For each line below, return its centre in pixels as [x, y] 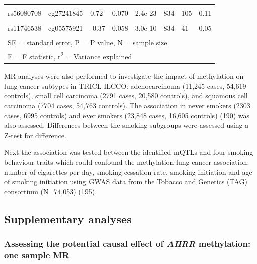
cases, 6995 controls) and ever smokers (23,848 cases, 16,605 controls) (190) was [127, 115]
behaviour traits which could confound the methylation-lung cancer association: [127, 161]
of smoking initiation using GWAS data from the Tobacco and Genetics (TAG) [126, 182]
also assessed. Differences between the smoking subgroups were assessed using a [126, 125]
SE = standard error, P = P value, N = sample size [88, 42]
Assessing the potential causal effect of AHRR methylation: [127, 244]
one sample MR [37, 255]
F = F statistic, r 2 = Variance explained [70, 56]
